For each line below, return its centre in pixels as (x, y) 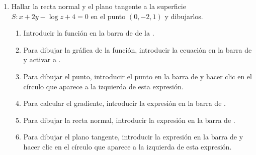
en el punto (108, 16)
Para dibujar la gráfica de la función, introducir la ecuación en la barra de (138, 49)
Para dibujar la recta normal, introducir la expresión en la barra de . (129, 120)
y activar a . (42, 59)
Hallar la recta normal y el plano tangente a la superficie (99, 6)
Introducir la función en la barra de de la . (89, 33)
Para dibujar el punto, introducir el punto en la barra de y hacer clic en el (138, 76)
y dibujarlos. (184, 16)
